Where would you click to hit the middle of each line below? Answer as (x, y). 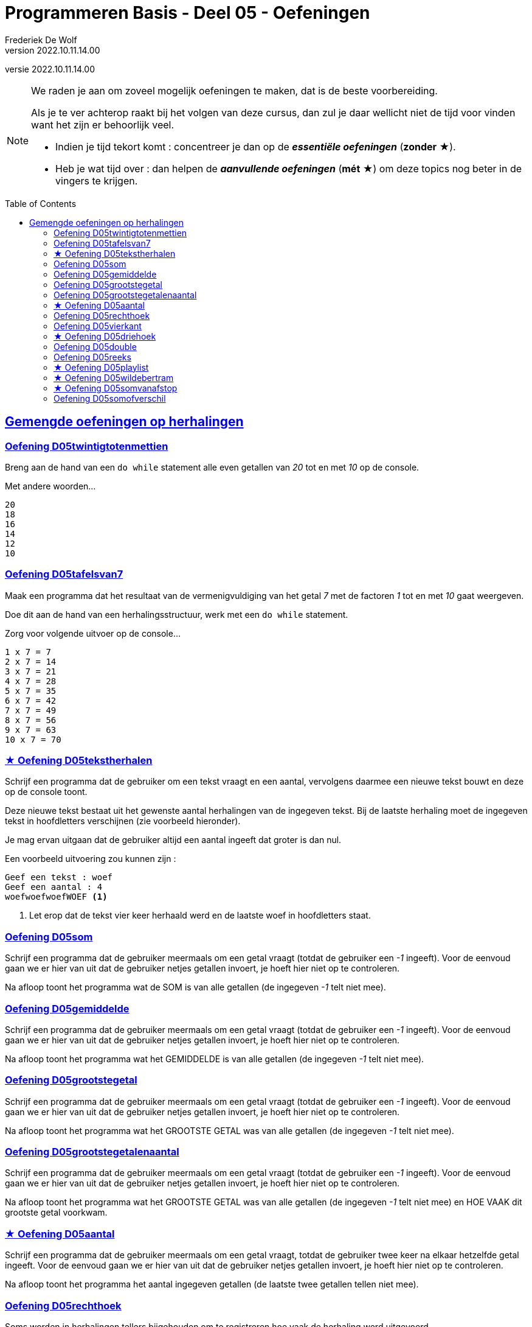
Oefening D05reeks (92, 357)
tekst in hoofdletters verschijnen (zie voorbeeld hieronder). (123, 821)
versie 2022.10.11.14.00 (50, 69)
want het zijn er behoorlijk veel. (103, 124)
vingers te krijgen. (97, 180)
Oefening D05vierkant (98, 326)
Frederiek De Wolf (41, 40)
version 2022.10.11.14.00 (53, 50)
